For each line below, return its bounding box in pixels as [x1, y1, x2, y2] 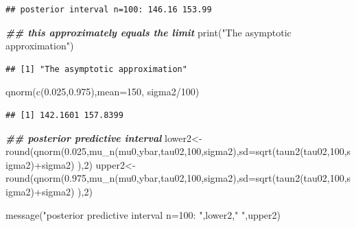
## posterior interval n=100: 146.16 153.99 [5, 5, 212, 14]
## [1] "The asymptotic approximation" [5, 64, 187, 74]
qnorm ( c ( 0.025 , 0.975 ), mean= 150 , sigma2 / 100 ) [5, 84, 200, 99]
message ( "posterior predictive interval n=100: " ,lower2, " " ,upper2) [5, 207, 281, 222]
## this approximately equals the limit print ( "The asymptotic [5, 25, 292, 39]
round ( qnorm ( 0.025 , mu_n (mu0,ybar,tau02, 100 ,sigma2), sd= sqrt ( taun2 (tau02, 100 [5, 144, 344, 158]
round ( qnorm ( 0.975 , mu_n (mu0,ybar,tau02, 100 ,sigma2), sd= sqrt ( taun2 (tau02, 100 [5, 171, 344, 185]
